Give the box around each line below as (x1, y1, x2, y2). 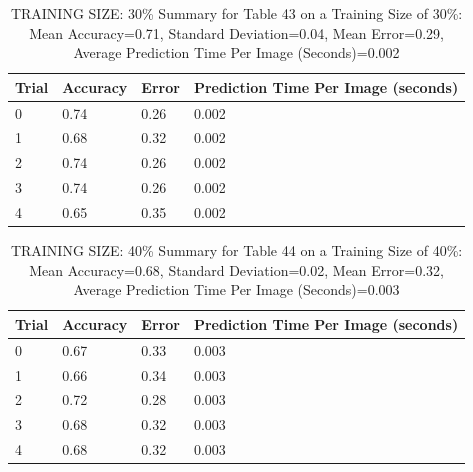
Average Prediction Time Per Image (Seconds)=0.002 (73, 42, 400, 63)
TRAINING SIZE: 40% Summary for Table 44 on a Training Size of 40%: (10, 240, 463, 261)
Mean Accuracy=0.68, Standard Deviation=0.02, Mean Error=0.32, (29, 259, 444, 280)
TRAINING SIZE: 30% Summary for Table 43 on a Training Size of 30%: (10, 3, 463, 23)
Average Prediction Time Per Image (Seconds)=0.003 (73, 279, 400, 300)
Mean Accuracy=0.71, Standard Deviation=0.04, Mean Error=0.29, (29, 22, 444, 43)
